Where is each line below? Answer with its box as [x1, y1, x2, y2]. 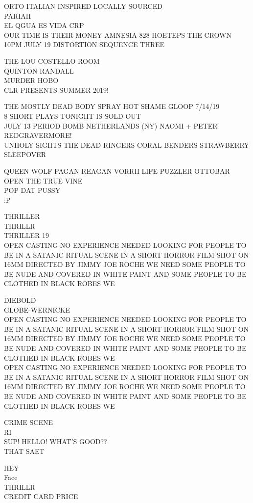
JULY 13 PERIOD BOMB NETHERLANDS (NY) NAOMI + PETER [4, 120, 218, 131]
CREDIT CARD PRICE [4, 491, 78, 502]
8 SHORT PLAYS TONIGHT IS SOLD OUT [4, 110, 141, 121]
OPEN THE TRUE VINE [4, 175, 83, 185]
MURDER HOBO [4, 75, 59, 85]
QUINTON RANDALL [4, 65, 74, 76]
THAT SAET [4, 446, 45, 456]
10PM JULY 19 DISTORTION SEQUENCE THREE [4, 39, 165, 50]
